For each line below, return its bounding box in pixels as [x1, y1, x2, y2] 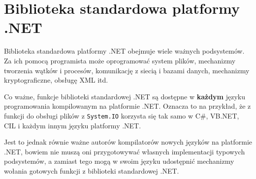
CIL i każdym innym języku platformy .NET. [4, 120, 141, 130]
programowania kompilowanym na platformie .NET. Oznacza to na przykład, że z [4, 101, 251, 111]
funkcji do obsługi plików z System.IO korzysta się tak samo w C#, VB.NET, [4, 110, 239, 120]
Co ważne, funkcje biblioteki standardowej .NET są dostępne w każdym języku [4, 91, 245, 101]
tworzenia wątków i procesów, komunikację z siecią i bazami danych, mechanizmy [4, 65, 250, 75]
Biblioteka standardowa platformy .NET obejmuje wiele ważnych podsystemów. [4, 46, 245, 56]
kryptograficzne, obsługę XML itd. [4, 75, 108, 85]
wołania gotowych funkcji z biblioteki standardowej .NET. [4, 165, 179, 176]
